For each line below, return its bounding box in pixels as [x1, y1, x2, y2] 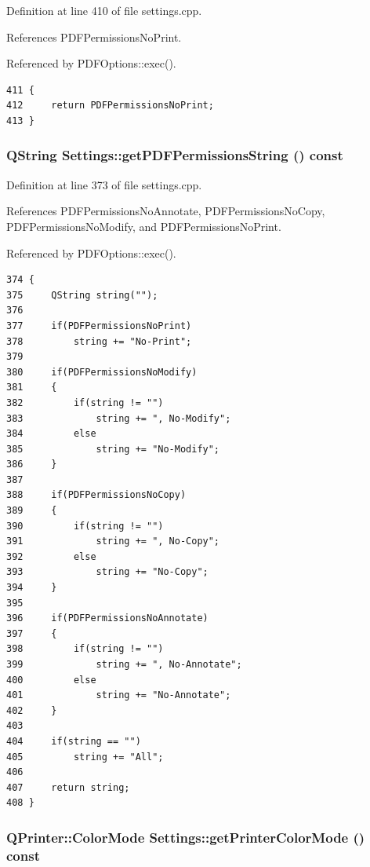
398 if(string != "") [6, 643, 164, 655]
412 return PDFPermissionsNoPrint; [6, 100, 214, 112]
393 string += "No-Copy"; [6, 566, 209, 578]
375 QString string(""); [6, 289, 158, 301]
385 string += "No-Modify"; [6, 443, 220, 455]
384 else [6, 428, 96, 440]
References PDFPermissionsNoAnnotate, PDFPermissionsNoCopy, [6, 203, 325, 219]
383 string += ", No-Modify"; [6, 412, 231, 424]
